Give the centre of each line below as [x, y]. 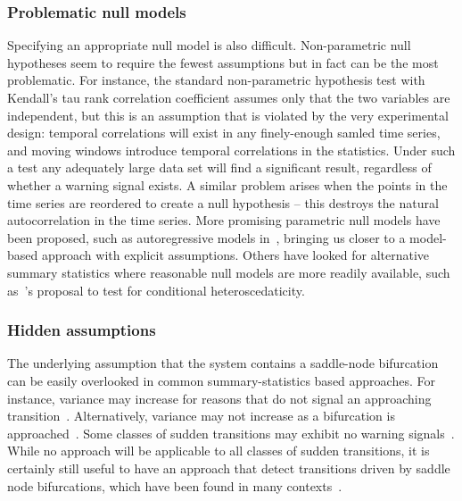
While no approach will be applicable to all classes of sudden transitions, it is [219, 451]
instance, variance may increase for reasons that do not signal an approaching [219, 398]
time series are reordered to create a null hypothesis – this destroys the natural [223, 202]
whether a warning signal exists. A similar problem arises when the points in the [227, 184]
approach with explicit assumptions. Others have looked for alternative [235, 255]
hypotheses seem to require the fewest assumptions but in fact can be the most [223, 62]
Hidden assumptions [82, 330]
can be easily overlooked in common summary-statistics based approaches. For [221, 380]
